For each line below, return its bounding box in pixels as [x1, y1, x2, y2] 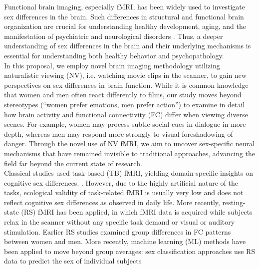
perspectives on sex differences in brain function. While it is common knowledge [4, 79, 249, 90]
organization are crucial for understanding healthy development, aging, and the [4, 21, 246, 31]
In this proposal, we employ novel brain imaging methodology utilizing [4, 60, 220, 70]
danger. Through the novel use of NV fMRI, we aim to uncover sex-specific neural [4, 138, 255, 149]
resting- [222, 197, 246, 207]
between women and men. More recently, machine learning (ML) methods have [4, 236, 246, 247]
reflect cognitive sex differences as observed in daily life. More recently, [4, 197, 220, 207]
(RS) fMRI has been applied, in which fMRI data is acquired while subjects [21, 207, 253, 217]
